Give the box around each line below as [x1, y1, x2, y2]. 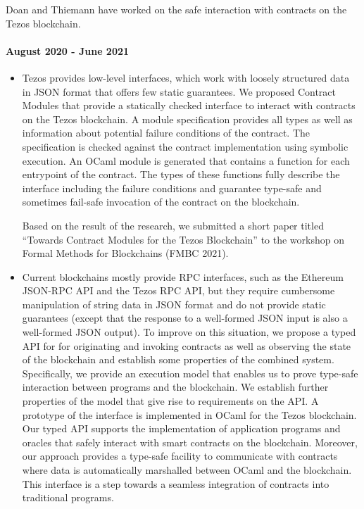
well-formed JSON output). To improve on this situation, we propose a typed [22, 325, 356, 339]
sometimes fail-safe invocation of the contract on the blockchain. [22, 194, 300, 209]
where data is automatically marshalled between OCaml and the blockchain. [22, 463, 352, 477]
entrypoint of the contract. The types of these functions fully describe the [22, 167, 340, 182]
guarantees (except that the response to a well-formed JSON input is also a [22, 310, 348, 325]
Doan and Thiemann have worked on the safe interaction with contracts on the [6, 2, 347, 16]
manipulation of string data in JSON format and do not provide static [22, 296, 326, 311]
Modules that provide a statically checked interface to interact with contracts [22, 98, 356, 113]
